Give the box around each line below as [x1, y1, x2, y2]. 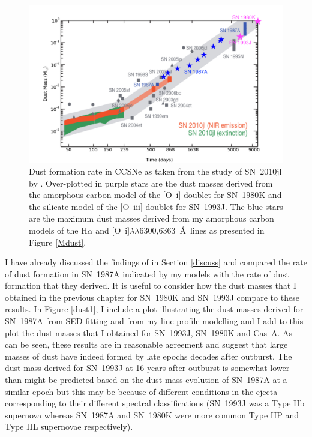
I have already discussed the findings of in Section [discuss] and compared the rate [5, 256, 307, 268]
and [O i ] [95, 223, 130, 236]
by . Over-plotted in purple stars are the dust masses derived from [29, 176, 273, 189]
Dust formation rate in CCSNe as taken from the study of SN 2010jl [29, 164, 282, 177]
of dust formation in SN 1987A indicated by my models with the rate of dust [5, 267, 289, 280]
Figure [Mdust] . [29, 235, 86, 248]
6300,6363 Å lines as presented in [139, 223, 265, 236]
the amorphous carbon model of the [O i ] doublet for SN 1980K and [29, 188, 282, 201]
